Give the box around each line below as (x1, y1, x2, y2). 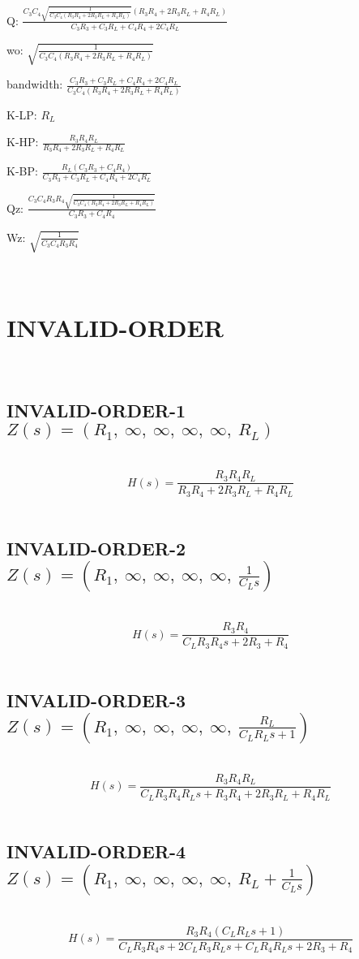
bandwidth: (6, 76, 63, 93)
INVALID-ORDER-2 (6, 535, 186, 560)
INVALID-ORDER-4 (6, 839, 186, 864)
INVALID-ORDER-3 (6, 687, 186, 712)
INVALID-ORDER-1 (6, 397, 186, 422)
